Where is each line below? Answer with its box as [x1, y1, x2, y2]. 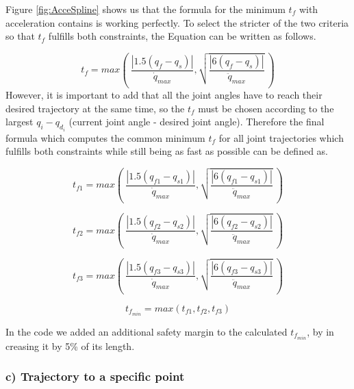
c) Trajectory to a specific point [5, 368, 185, 385]
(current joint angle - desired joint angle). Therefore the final [68, 114, 325, 129]
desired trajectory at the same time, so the [5, 101, 185, 115]
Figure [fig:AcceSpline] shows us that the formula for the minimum [5, 2, 286, 16]
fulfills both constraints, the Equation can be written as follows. [48, 29, 316, 43]
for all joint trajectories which [218, 130, 344, 145]
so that [5, 29, 35, 43]
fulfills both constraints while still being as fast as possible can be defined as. [5, 144, 328, 158]
